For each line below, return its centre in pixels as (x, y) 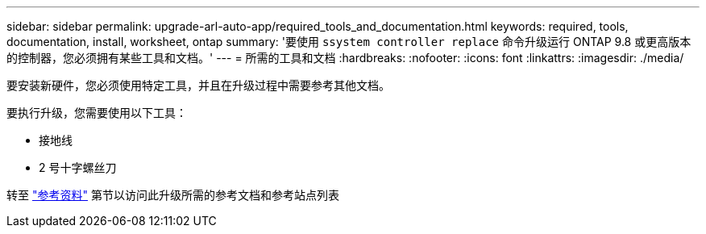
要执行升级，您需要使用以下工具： (97, 113)
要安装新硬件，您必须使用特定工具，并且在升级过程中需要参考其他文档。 (198, 85)
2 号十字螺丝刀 (78, 167)
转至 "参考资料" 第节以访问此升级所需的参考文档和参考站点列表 (173, 195)
